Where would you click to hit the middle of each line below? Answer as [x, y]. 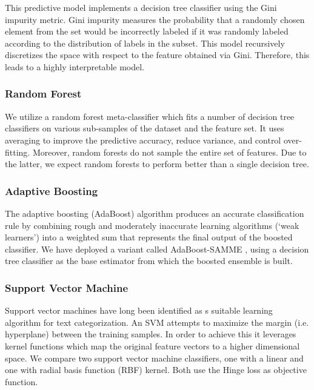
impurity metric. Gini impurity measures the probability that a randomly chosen [155, 19]
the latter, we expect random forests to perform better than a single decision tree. [157, 164]
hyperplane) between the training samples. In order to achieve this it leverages [151, 334]
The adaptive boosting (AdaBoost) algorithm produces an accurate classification [155, 213]
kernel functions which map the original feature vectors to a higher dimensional [152, 345]
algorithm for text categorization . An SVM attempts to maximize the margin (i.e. [157, 322]
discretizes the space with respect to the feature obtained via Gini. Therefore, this [157, 55]
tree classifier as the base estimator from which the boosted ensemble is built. [149, 261]
